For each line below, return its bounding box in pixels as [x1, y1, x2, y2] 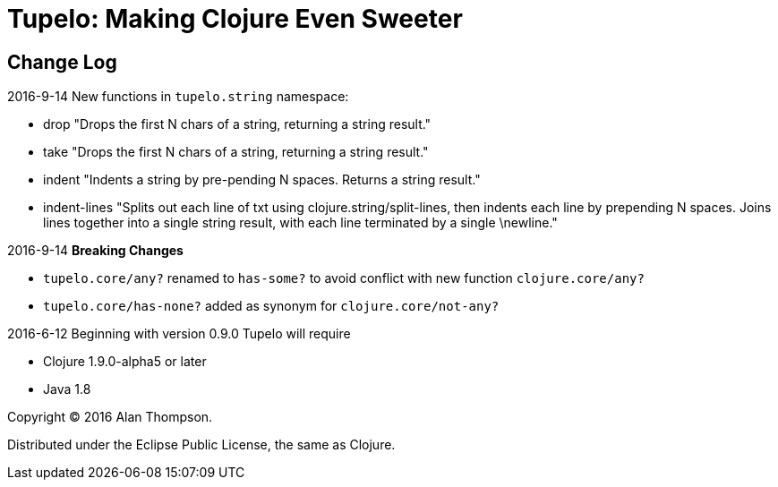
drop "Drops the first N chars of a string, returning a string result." [43, 116, 432, 132]
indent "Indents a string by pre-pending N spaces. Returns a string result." [43, 172, 481, 188]
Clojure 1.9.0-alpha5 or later [43, 354, 207, 370]
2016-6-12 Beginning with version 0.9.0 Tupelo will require [7, 326, 351, 342]
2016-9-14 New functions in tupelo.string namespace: [7, 89, 349, 105]
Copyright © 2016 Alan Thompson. [7, 409, 213, 425]
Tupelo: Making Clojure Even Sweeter [7, 4, 463, 34]
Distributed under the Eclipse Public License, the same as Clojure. [7, 437, 396, 453]
